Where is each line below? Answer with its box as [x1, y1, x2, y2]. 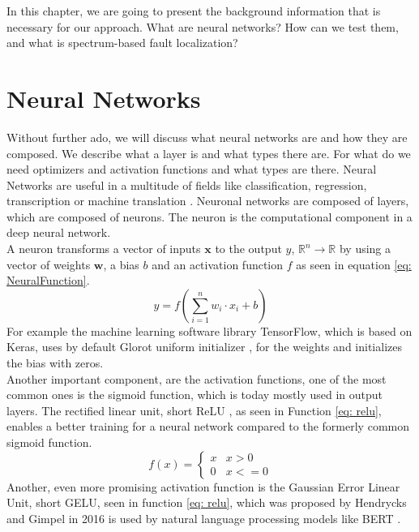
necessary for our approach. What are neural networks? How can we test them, [6, 18, 399, 35]
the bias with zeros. [6, 354, 104, 371]
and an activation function [152, 255, 284, 272]
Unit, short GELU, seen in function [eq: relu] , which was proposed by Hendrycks [6, 494, 407, 511]
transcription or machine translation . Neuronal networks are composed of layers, [6, 192, 409, 209]
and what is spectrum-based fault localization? [6, 34, 238, 51]
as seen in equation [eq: [296, 255, 412, 272]
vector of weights [6, 255, 91, 272]
